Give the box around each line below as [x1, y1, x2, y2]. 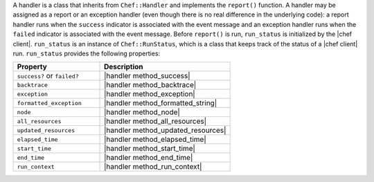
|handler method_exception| [104, 89, 195, 99]
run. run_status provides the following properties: [12, 49, 161, 57]
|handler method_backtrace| [104, 80, 197, 90]
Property [17, 62, 48, 72]
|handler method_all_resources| [104, 116, 207, 126]
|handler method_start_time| [104, 144, 195, 154]
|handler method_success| [104, 71, 190, 81]
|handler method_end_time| [104, 153, 193, 163]
